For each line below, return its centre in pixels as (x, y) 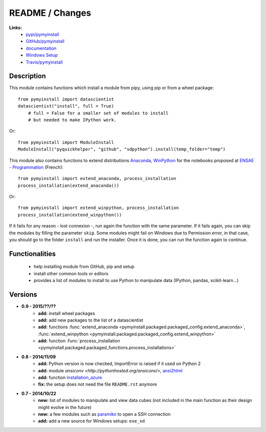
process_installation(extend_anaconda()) (68, 185)
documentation (41, 48)
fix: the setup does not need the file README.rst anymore (98, 384)
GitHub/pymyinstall (45, 41)
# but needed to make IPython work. (72, 120)
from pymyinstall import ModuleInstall (66, 142)
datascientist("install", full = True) (66, 106)
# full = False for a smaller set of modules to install (98, 113)
